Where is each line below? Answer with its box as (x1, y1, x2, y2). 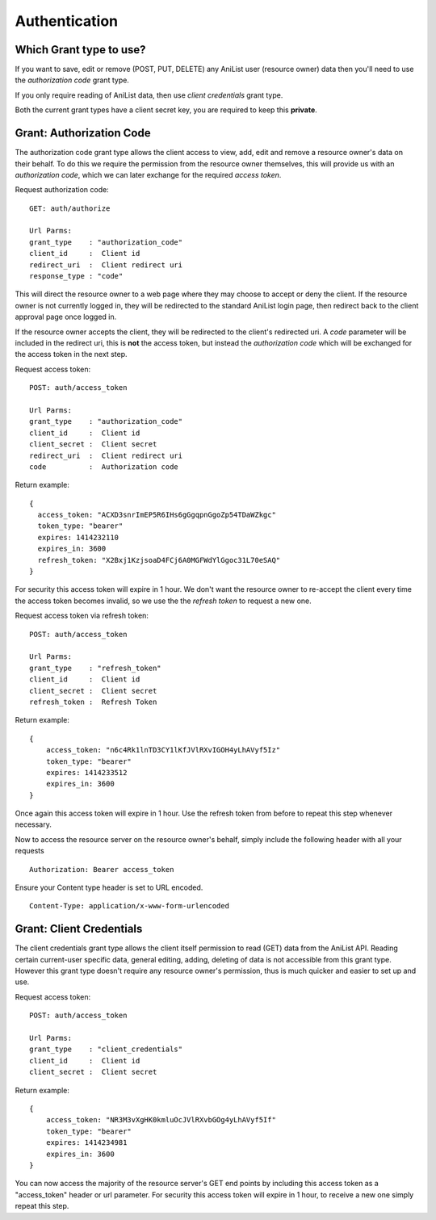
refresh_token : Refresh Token (29, 697, 157, 706)
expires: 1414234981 (45, 1138, 128, 1147)
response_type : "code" (29, 271, 124, 281)
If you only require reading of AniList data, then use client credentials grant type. (15, 90, 283, 100)
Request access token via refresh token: (15, 610, 149, 621)
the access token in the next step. (15, 350, 128, 359)
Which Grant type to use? (15, 43, 146, 57)
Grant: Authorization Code (15, 126, 151, 140)
